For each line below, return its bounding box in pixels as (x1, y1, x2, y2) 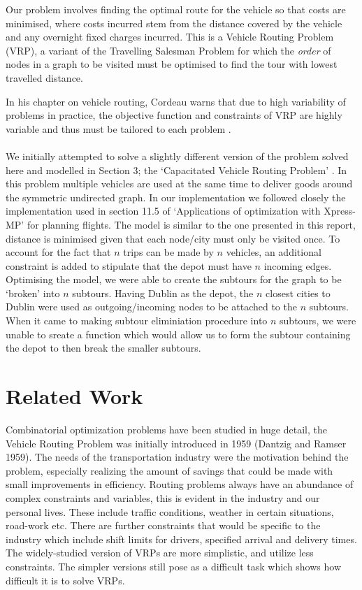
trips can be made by (123, 245, 214, 259)
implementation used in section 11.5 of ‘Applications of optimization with (6, 203, 321, 218)
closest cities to (266, 285, 331, 300)
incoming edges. (263, 258, 332, 273)
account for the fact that (6, 245, 111, 259)
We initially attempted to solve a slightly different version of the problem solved (6, 148, 349, 163)
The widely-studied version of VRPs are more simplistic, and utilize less (6, 545, 314, 560)
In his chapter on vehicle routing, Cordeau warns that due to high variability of (6, 94, 346, 108)
